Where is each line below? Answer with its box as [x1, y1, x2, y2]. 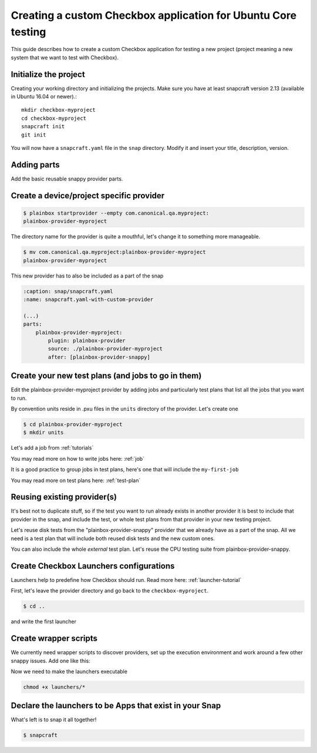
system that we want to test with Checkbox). [11, 53, 119, 61]
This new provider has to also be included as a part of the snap [11, 272, 164, 279]
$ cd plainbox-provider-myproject [23, 421, 123, 427]
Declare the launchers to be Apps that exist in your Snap [11, 701, 221, 711]
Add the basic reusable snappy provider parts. [11, 175, 123, 182]
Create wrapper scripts [11, 634, 98, 644]
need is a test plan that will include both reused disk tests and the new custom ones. [11, 535, 215, 542]
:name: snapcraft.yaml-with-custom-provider [23, 296, 154, 303]
